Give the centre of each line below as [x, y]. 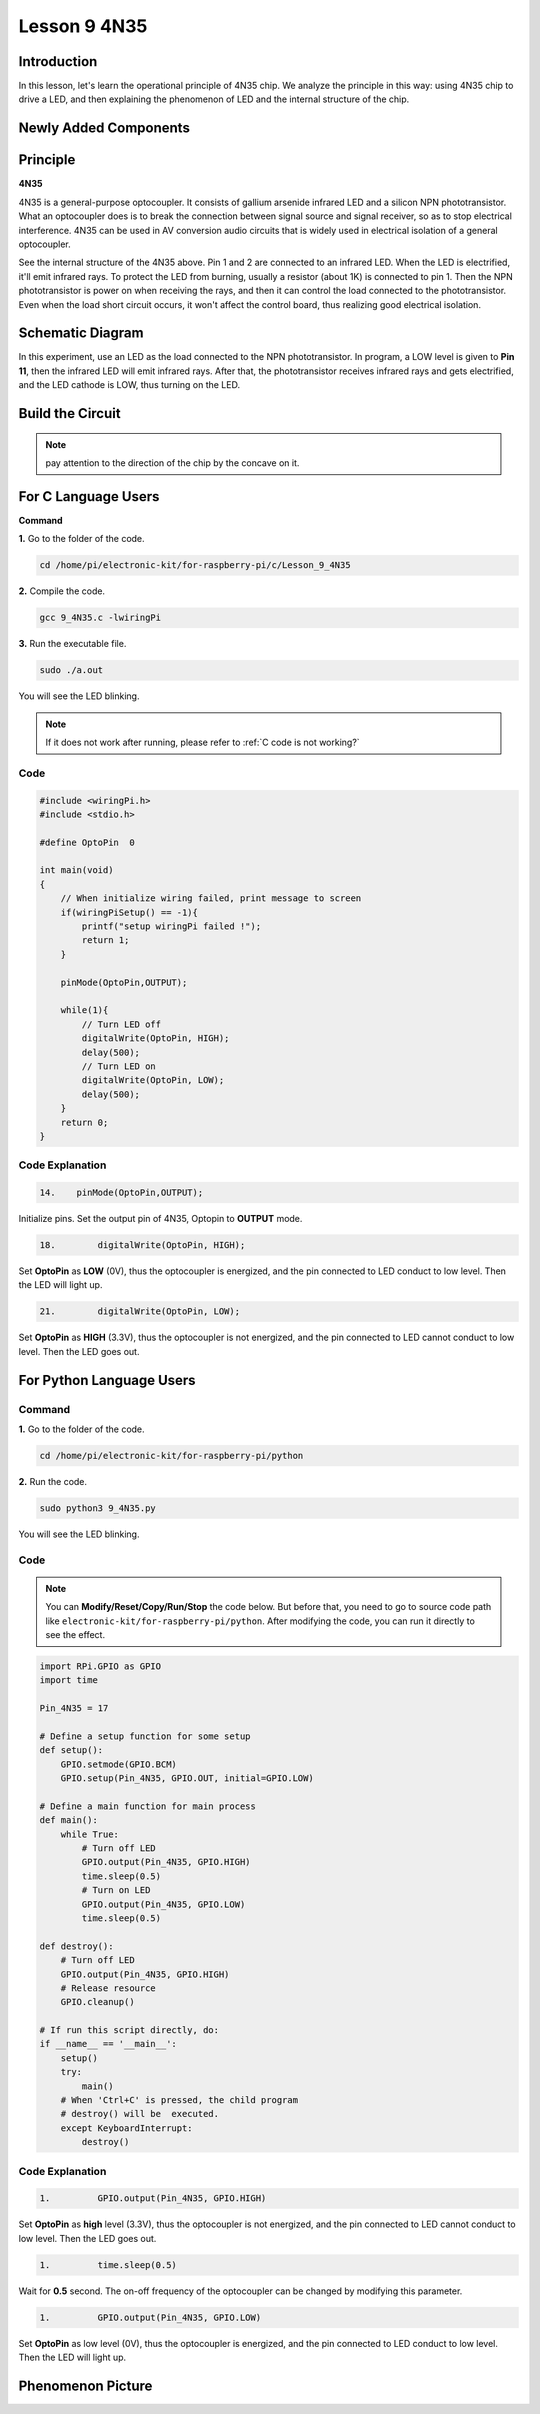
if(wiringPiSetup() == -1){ [129, 912]
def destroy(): [76, 1946]
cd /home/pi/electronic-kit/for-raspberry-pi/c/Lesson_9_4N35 [195, 565]
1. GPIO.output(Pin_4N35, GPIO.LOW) [150, 2317]
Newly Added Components [104, 128]
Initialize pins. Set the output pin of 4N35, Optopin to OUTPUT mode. [160, 1219]
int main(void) [76, 870]
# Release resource [108, 1988]
